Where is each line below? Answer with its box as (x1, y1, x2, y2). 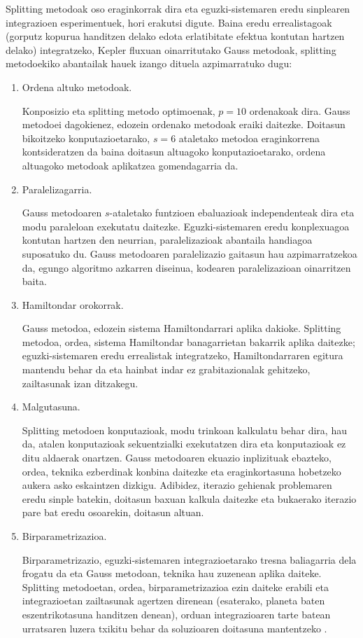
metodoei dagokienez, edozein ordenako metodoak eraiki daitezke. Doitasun (22, 117, 346, 132)
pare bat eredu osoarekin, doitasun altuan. (22, 505, 204, 520)
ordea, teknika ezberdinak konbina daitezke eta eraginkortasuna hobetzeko (22, 464, 341, 478)
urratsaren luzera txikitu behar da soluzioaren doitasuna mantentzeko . (22, 620, 327, 635)
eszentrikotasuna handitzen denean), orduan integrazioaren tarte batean (22, 606, 331, 621)
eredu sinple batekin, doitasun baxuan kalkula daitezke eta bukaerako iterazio (22, 491, 357, 506)
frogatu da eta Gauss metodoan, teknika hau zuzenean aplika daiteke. (22, 566, 322, 581)
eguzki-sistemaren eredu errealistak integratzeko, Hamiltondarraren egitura (22, 348, 343, 363)
